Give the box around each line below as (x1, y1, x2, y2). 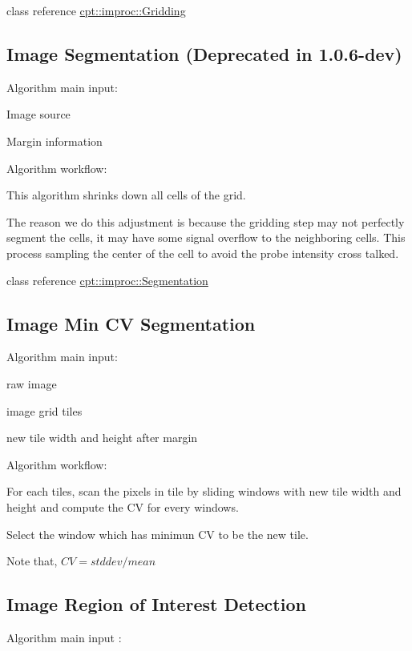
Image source (6, 106, 71, 123)
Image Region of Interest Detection (6, 592, 306, 617)
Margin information (6, 132, 103, 149)
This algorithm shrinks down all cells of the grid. (6, 187, 246, 203)
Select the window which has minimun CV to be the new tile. (6, 525, 309, 542)
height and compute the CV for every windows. (6, 498, 239, 515)
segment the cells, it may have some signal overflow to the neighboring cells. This (6, 229, 406, 246)
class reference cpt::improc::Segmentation (6, 271, 208, 288)
